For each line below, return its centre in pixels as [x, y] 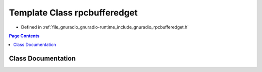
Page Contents [24, 36]
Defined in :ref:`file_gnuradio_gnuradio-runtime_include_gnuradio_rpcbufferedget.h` [105, 27]
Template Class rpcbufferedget [73, 13]
